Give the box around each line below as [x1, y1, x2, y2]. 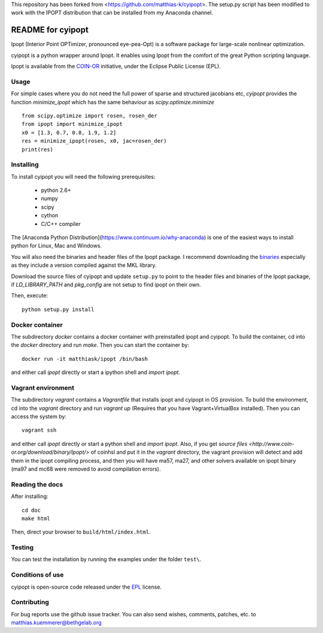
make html [22, 515, 50, 522]
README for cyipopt [11, 25, 89, 35]
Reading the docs [11, 480, 63, 489]
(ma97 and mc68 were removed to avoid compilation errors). [11, 465, 161, 472]
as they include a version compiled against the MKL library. [11, 261, 157, 269]
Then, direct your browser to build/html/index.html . [11, 528, 151, 536]
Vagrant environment [11, 384, 75, 392]
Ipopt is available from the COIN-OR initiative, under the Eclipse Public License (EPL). [11, 63, 221, 70]
